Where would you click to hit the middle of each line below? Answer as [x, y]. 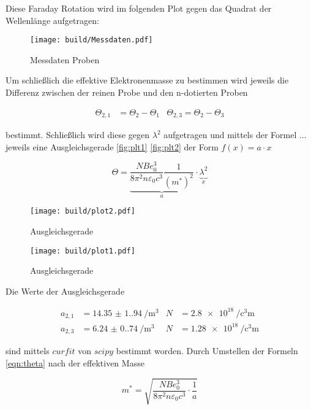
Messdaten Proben [65, 59]
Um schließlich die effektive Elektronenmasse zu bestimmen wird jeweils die [147, 80]
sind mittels [28, 351]
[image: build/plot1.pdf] [83, 251]
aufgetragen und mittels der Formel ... [235, 135]
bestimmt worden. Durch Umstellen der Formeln [207, 351]
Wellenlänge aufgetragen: [52, 20]
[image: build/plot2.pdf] [83, 211]
